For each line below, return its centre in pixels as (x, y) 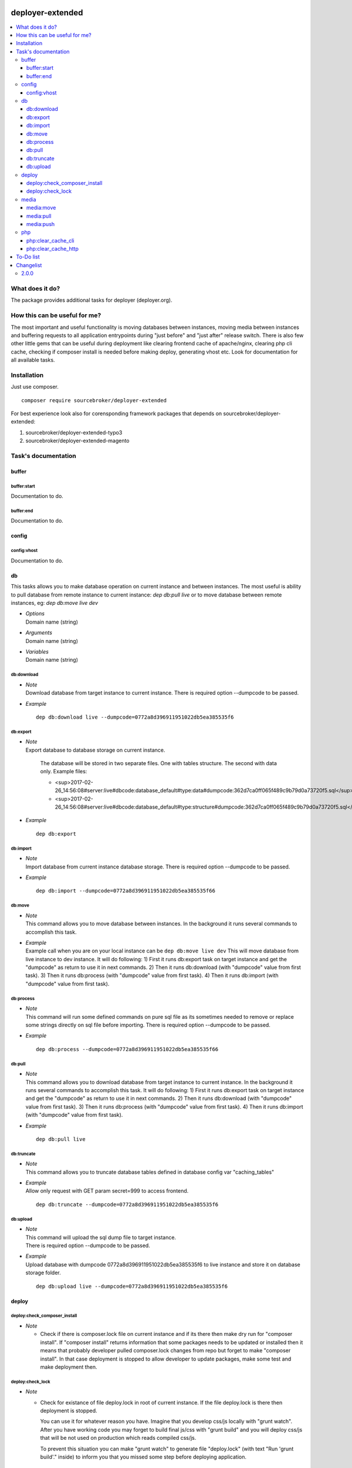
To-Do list (28, 257)
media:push (41, 224)
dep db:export (56, 834)
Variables (37, 651)
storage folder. (43, 1273)
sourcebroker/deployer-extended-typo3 (74, 432)
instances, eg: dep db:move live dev (55, 603)
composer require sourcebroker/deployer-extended (94, 400)
